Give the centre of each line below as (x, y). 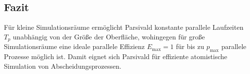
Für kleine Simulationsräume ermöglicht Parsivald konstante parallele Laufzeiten (124, 27)
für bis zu (190, 46)
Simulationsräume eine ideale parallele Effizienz (75, 46)
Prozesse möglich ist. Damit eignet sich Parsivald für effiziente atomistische (116, 56)
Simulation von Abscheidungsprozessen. (63, 66)
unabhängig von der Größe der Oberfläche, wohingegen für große (109, 36)
